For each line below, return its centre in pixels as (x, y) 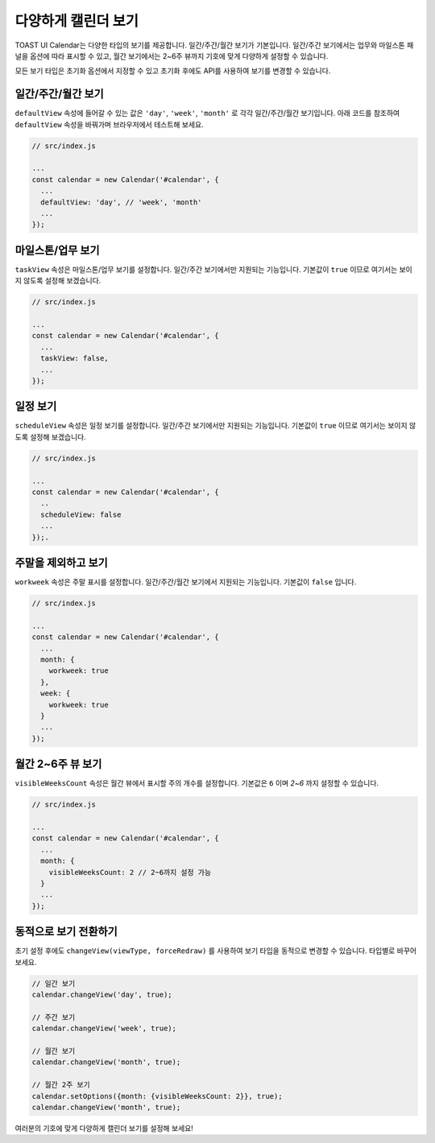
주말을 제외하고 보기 (61, 562)
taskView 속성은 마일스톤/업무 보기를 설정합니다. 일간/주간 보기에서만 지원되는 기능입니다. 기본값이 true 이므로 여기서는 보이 (213, 269)
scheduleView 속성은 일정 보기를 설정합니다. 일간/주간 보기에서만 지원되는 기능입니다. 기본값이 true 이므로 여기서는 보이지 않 (215, 426)
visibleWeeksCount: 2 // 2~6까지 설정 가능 (130, 872)
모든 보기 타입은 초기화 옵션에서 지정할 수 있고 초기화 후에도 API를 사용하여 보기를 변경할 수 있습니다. (173, 71)
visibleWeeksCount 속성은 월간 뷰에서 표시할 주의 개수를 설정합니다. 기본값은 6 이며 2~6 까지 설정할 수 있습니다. (197, 783)
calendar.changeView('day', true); (102, 994)
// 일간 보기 (54, 983)
